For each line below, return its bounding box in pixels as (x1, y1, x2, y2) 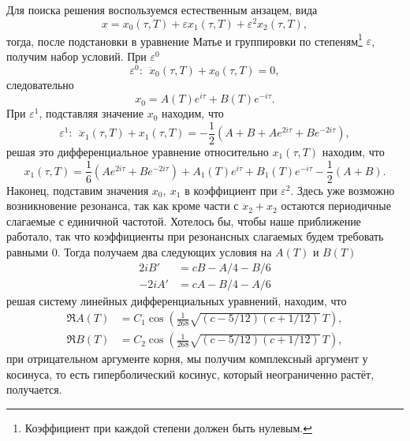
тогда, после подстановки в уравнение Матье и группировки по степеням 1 (6, 30, 363, 49)
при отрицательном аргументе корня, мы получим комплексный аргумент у (6, 350, 368, 367)
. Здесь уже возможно (290, 181, 395, 198)
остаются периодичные (281, 197, 391, 214)
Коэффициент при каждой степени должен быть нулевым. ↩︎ (24, 420, 312, 436)
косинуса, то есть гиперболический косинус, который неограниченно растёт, (6, 365, 375, 382)
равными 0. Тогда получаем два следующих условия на (6, 243, 272, 260)
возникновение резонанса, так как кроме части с (6, 197, 239, 214)
